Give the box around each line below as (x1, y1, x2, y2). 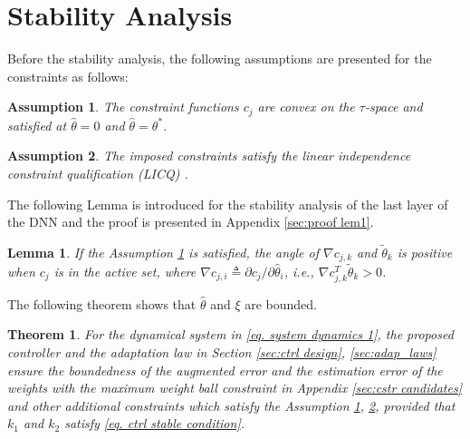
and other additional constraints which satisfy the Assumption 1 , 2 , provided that (7, 395, 456, 415)
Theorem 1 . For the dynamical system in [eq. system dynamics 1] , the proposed (7, 325, 454, 344)
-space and (364, 97, 423, 116)
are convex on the (257, 97, 355, 116)
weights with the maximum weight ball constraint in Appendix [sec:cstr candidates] (7, 378, 462, 397)
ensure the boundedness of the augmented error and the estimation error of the (7, 360, 443, 379)
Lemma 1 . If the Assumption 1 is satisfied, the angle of (7, 242, 319, 261)
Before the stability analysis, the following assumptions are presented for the (7, 49, 432, 68)
